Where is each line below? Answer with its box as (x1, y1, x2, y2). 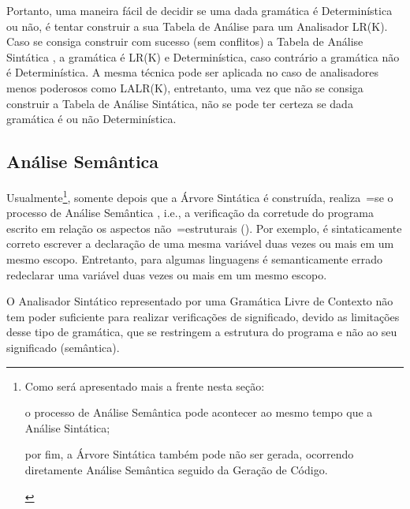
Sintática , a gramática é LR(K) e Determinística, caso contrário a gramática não (6, 48, 400, 65)
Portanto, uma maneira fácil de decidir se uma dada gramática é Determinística (6, 2, 393, 18)
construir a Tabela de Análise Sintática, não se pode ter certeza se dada (6, 95, 353, 111)
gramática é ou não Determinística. (6, 110, 177, 127)
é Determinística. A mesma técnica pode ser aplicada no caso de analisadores (6, 64, 379, 80)
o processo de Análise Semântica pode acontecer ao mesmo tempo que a (24, 404, 373, 421)
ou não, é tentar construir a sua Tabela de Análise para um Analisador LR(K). (6, 17, 388, 34)
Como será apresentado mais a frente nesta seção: (24, 377, 265, 394)
